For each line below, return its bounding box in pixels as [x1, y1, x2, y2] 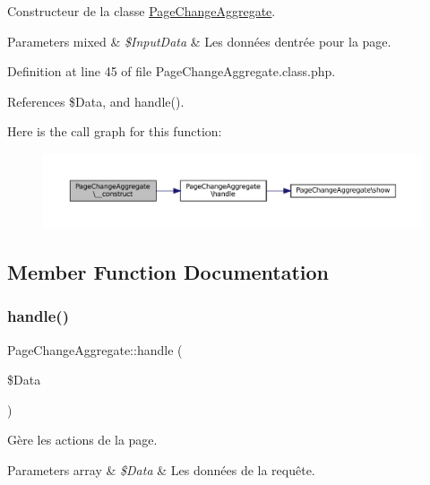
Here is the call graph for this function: [7, 122, 222, 141]
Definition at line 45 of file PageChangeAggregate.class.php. [7, 62, 336, 81]
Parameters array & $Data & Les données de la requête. [7, 460, 315, 479]
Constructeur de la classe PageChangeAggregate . [7, 2, 276, 20]
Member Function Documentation [7, 258, 330, 285]
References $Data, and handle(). [7, 91, 185, 110]
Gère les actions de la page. [7, 430, 158, 449]
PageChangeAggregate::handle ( [7, 340, 183, 359]
